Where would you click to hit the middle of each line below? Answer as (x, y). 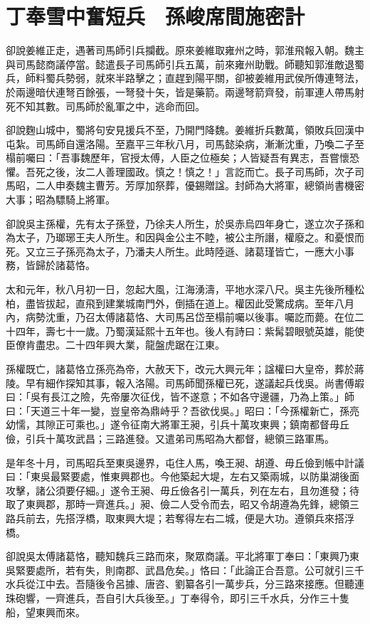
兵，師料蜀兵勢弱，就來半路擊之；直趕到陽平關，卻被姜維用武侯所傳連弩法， (185, 78)
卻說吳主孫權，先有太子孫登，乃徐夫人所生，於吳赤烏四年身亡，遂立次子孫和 (185, 223)
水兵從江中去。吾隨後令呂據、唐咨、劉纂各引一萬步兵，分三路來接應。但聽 (180, 584)
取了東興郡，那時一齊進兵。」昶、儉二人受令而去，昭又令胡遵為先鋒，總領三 (183, 504)
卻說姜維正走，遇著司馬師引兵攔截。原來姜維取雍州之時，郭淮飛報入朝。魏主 (185, 50)
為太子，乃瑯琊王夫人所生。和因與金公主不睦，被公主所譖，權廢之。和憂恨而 (185, 237)
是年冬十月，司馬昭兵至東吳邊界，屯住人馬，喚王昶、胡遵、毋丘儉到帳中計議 (185, 462)
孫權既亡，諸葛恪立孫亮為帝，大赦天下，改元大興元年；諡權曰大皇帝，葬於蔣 (185, 369)
